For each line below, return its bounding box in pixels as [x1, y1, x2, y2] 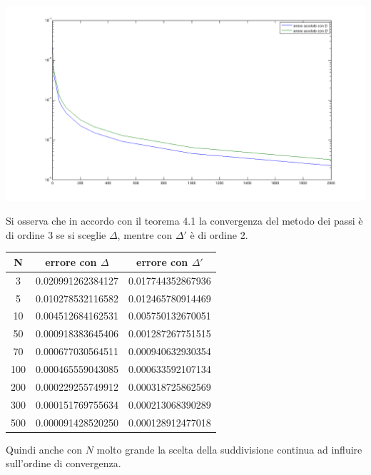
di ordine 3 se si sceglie [6, 227, 106, 242]
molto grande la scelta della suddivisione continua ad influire [96, 441, 362, 456]
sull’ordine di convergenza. [6, 456, 121, 471]
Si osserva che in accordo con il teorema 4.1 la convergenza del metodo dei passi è [6, 213, 363, 228]
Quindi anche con [6, 441, 82, 456]
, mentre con [117, 227, 173, 242]
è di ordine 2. [190, 227, 248, 242]
